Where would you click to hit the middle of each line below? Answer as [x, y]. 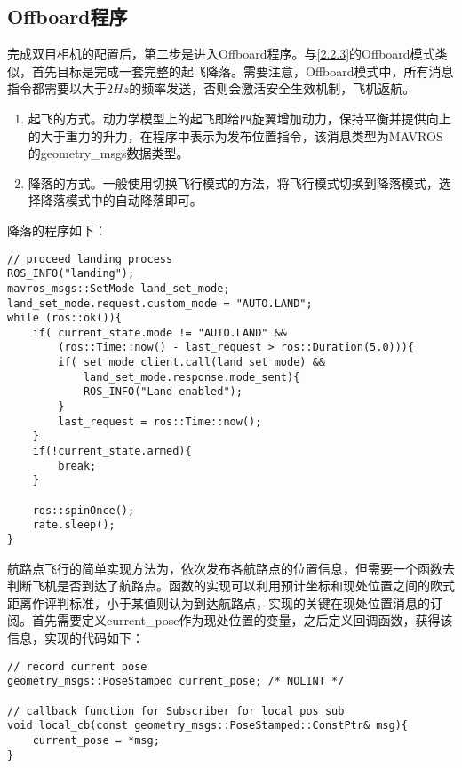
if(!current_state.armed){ [112, 451]
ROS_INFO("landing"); [71, 274]
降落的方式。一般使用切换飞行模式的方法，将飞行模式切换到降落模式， [233, 182]
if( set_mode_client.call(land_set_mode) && [191, 363]
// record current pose [77, 666]
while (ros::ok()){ [64, 318]
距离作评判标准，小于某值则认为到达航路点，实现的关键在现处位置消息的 [219, 602]
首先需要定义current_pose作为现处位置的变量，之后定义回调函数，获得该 [242, 620]
